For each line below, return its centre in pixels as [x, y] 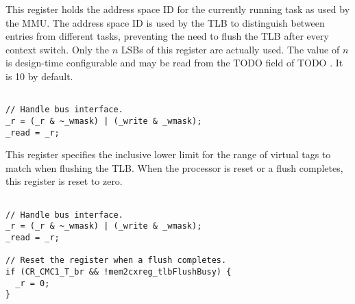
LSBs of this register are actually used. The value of [230, 49]
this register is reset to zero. [64, 181]
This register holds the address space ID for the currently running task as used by [178, 9]
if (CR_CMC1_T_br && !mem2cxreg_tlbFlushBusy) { [119, 271]
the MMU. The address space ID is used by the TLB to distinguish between [165, 22]
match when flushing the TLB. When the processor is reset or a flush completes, [174, 167]
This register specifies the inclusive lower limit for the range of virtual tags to [168, 154]
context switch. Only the [57, 49]
